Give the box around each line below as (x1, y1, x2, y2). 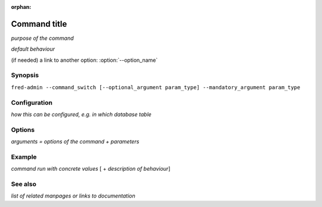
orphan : (11, 4, 32, 10)
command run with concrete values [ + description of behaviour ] (11, 165, 171, 172)
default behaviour (11, 45, 55, 53)
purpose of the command (11, 34, 74, 42)
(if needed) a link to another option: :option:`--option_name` (11, 57, 158, 64)
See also (11, 180, 37, 189)
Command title (11, 18, 67, 29)
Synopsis (11, 71, 39, 80)
